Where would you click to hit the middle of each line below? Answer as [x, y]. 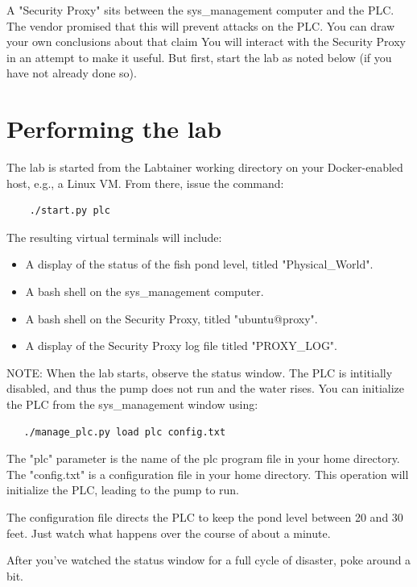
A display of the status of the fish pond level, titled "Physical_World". [199, 264]
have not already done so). [72, 73]
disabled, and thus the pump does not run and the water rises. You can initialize [206, 388]
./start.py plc [70, 211]
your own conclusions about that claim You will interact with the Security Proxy [206, 42]
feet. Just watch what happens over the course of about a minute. [169, 533]
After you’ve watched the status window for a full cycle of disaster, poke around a [209, 560]
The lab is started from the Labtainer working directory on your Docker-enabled [205, 167]
